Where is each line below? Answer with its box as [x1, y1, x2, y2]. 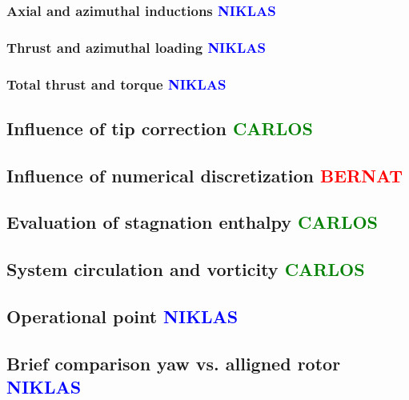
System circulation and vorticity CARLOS [6, 257, 365, 282]
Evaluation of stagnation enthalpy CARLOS [6, 210, 379, 234]
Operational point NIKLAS [6, 304, 239, 329]
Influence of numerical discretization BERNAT [6, 162, 403, 187]
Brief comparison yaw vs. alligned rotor [6, 350, 341, 375]
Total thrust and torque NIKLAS [6, 74, 227, 94]
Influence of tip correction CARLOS [6, 115, 313, 140]
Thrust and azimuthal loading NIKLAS [6, 37, 266, 57]
